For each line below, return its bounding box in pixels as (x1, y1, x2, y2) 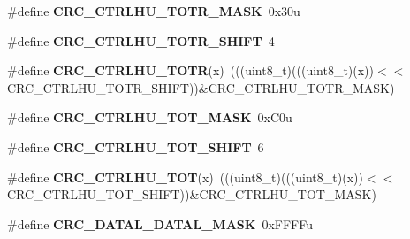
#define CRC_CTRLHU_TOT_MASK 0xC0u (7, 108, 292, 127)
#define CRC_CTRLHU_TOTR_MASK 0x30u (7, 2, 300, 19)
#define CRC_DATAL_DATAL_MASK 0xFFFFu (7, 214, 313, 233)
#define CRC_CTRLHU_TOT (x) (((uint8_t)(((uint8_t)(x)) (7, 167, 363, 186)
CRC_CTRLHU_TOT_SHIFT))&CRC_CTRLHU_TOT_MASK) (7, 185, 376, 204)
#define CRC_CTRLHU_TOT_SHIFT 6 (7, 137, 264, 156)
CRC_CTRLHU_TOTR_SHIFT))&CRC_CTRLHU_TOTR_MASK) (7, 78, 395, 96)
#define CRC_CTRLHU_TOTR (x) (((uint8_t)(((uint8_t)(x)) (7, 61, 375, 80)
